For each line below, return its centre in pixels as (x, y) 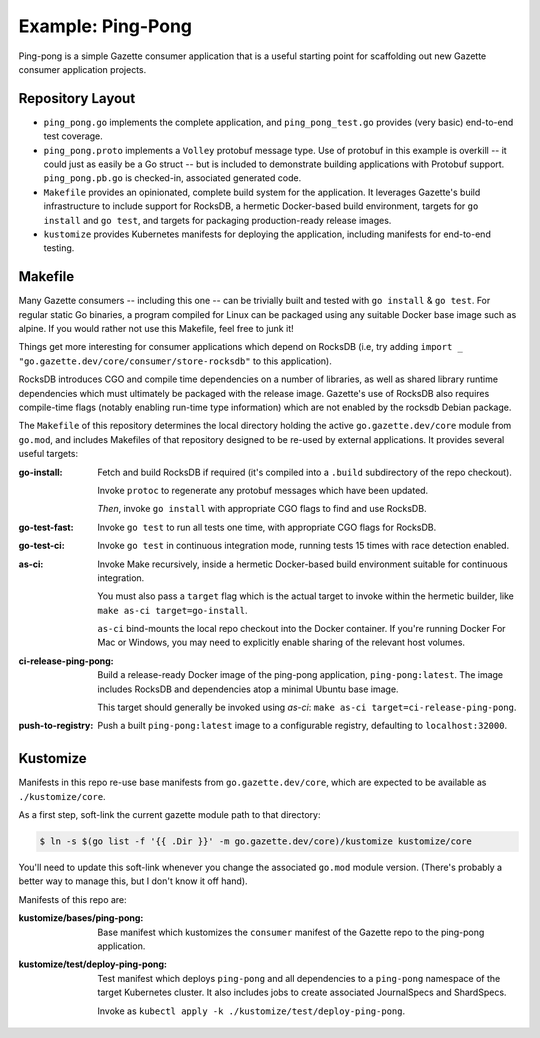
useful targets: (48, 454)
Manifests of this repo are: (72, 899)
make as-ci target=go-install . (173, 610)
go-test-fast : (46, 527)
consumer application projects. (82, 69)
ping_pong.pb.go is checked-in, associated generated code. (172, 178)
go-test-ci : (41, 546)
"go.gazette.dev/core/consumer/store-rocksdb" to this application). (175, 361)
